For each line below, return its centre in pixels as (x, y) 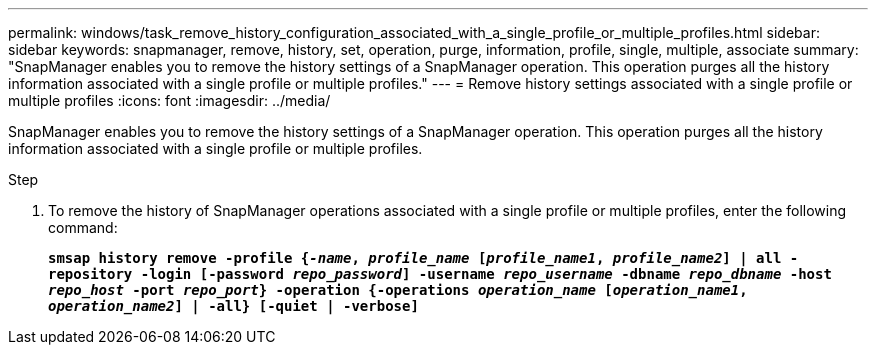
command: (83, 227)
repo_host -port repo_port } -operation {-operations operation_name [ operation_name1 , (398, 290)
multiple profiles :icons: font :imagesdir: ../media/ (169, 100)
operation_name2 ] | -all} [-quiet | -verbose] (233, 306)
